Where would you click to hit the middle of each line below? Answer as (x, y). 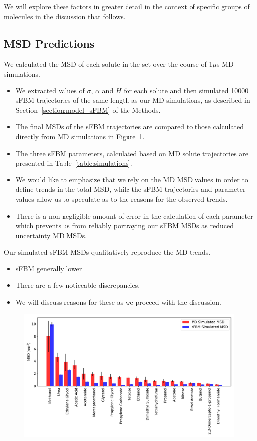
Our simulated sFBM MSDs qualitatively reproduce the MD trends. (107, 252)
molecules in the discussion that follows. (65, 16)
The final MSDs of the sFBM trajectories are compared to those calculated (129, 127)
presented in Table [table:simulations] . (74, 163)
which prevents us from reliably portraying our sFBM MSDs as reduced (125, 225)
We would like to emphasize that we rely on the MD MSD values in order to (132, 179)
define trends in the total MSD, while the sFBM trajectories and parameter (130, 189)
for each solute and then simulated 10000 (186, 90)
